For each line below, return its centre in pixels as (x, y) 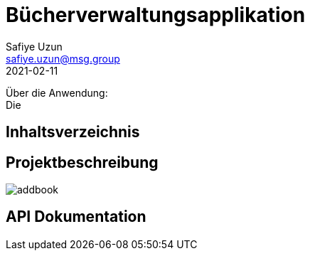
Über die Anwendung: (57, 92)
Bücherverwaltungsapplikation (156, 15)
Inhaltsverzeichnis (73, 132)
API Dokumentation (76, 217)
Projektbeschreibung (82, 162)
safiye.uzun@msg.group (63, 58)
